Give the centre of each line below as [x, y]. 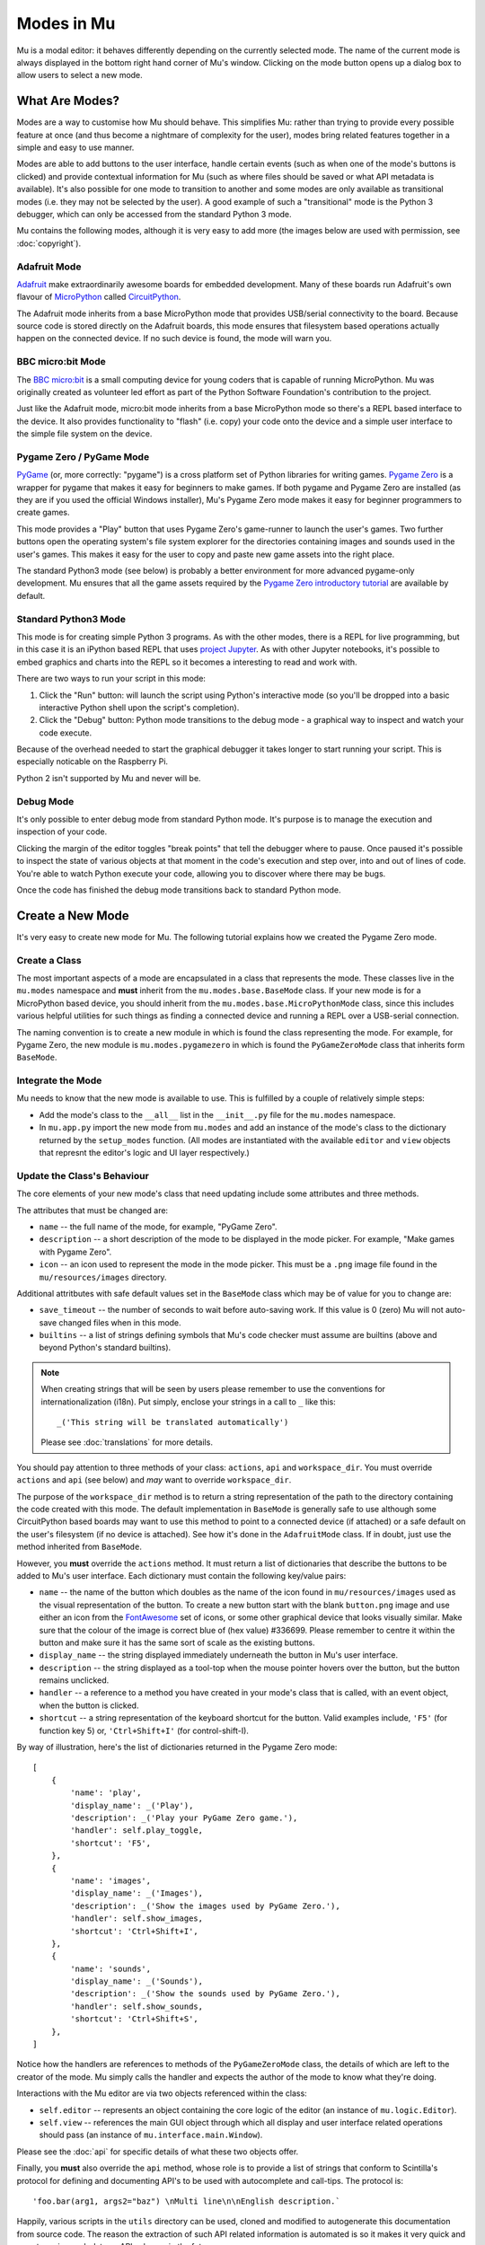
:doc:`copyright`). [49, 243]
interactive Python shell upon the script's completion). [139, 707]
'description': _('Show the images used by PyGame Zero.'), [205, 1906]
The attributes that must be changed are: [93, 1210]
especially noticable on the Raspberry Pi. [93, 762]
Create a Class [49, 960]
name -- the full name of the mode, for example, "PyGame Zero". [158, 1227]
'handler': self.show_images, [137, 1919]
